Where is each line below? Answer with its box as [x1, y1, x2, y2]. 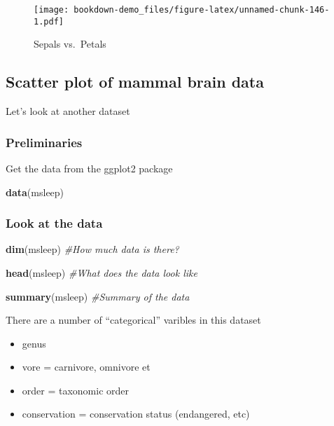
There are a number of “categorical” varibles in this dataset [6, 312, 261, 327]
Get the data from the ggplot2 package [6, 160, 173, 175]
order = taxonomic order [22, 383, 130, 397]
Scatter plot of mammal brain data [6, 71, 264, 92]
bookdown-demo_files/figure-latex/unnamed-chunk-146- [74, 5, 330, 15]
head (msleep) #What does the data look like [6, 265, 197, 280]
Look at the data [6, 214, 103, 232]
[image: [34, 5, 69, 15]
